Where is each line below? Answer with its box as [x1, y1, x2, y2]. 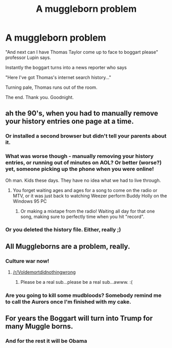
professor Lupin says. [5, 54, 51, 61]
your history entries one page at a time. [5, 117, 134, 126]
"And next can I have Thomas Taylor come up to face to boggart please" [5, 49, 158, 55]
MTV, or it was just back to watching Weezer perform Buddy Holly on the [12, 192, 167, 199]
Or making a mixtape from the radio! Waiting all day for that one [20, 208, 155, 214]
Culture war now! [5, 257, 50, 264]
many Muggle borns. [5, 322, 73, 331]
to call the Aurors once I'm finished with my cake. [5, 298, 131, 305]
